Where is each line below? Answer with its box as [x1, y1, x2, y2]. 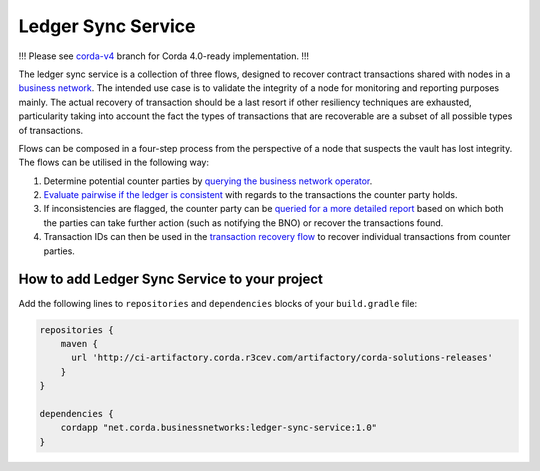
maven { [60, 338, 99, 349]
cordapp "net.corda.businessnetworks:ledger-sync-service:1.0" [60, 422, 378, 434]
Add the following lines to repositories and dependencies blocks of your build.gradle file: [18, 297, 418, 309]
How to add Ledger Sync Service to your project [18, 271, 324, 288]
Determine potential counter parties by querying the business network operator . [43, 175, 373, 187]
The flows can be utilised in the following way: [18, 156, 210, 169]
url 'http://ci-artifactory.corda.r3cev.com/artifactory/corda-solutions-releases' [71, 352, 494, 364]
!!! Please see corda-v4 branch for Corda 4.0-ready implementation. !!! [18, 50, 310, 62]
